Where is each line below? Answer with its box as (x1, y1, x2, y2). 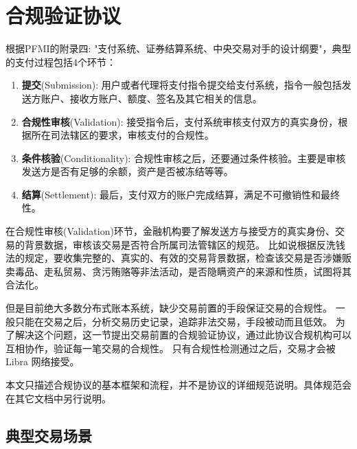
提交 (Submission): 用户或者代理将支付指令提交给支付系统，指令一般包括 (21, 78, 342, 92)
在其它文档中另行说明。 (5, 391, 111, 405)
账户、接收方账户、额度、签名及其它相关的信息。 (41, 91, 262, 105)
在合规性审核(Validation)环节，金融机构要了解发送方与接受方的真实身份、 (5, 224, 335, 238)
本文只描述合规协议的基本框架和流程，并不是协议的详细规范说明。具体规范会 (5, 378, 352, 391)
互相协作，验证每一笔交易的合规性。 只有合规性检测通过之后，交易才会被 (5, 341, 336, 355)
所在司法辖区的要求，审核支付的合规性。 (31, 128, 214, 142)
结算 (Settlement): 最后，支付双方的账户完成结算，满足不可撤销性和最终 (21, 187, 340, 201)
